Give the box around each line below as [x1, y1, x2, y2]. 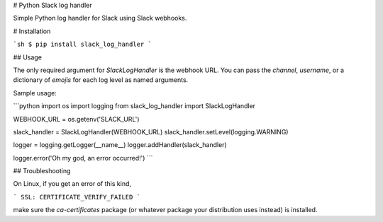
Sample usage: [13, 88, 57, 97]
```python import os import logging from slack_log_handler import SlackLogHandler [13, 102, 255, 110]
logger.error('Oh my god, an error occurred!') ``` [13, 153, 153, 162]
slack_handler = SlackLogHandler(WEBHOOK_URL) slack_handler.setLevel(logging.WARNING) [13, 127, 289, 136]
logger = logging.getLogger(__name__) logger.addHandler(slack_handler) [13, 141, 227, 149]
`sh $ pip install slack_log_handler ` [13, 40, 152, 49]
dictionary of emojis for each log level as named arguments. [13, 76, 189, 84]
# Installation [13, 27, 51, 35]
